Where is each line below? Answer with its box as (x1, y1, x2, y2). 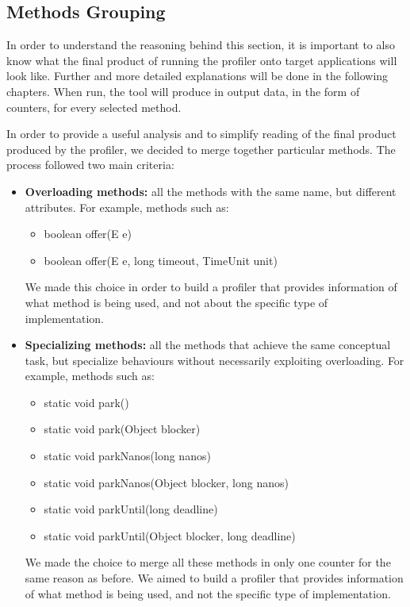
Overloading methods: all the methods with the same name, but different (25, 182, 397, 199)
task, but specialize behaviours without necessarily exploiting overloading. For (25, 352, 404, 368)
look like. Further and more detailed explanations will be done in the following (6, 67, 389, 84)
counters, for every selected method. (6, 98, 182, 115)
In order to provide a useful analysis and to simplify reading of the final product (6, 125, 397, 142)
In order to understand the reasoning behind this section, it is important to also (6, 36, 395, 53)
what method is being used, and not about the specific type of (25, 294, 328, 310)
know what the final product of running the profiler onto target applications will (6, 52, 397, 68)
